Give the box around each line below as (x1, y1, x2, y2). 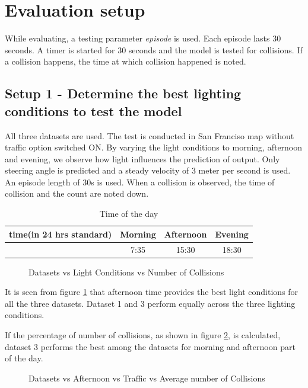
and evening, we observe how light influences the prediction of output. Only (5, 152, 280, 165)
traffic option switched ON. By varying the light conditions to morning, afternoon (5, 141, 303, 153)
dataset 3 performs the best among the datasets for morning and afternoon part (5, 340, 296, 352)
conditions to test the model (5, 101, 182, 120)
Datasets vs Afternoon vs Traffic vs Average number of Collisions (28, 371, 265, 384)
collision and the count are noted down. (5, 187, 149, 200)
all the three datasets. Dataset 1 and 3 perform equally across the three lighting (5, 297, 296, 309)
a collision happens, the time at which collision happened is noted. (5, 55, 246, 68)
